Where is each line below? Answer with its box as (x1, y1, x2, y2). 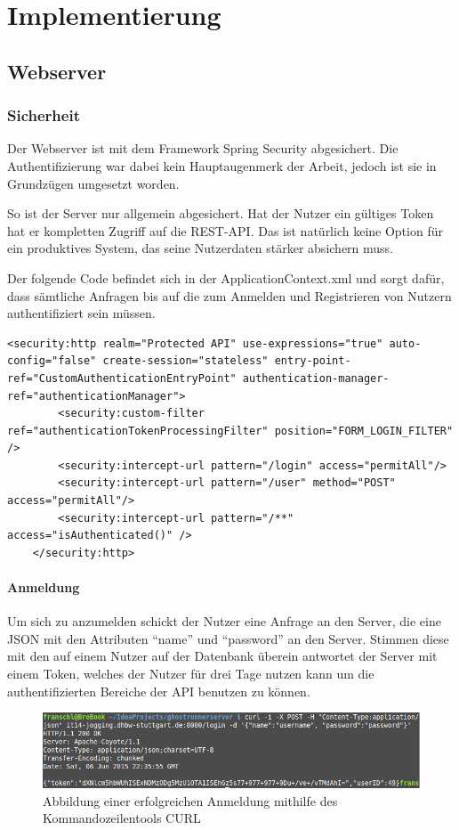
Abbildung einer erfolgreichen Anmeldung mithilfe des (43, 791, 338, 810)
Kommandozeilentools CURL (43, 809, 201, 827)
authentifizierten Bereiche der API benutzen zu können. (7, 681, 310, 700)
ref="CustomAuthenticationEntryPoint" (7, 371, 237, 385)
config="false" (7, 354, 97, 368)
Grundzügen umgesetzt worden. (7, 174, 180, 192)
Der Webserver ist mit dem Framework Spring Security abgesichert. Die (7, 139, 399, 158)
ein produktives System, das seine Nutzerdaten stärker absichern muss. (7, 239, 394, 257)
